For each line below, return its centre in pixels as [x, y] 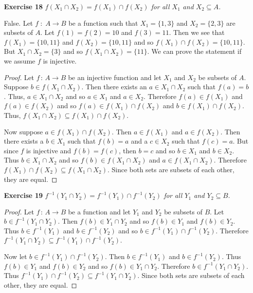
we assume [20, 60]
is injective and [49, 150]
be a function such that [103, 23]
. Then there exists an [114, 87]
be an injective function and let [115, 77]
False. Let [18, 23]
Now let [16, 256]
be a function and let [99, 211]
